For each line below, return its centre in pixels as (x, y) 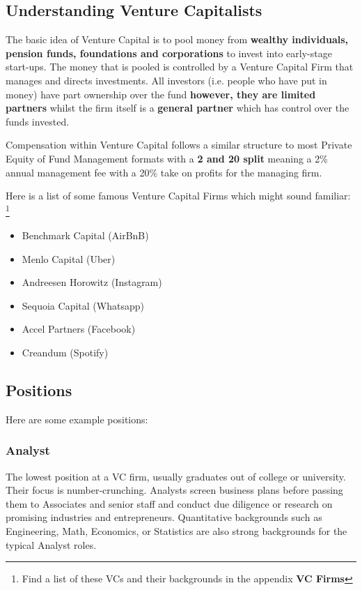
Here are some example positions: (77, 419)
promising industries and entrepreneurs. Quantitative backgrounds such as (164, 517)
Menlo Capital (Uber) (69, 258)
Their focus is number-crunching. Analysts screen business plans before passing (174, 490)
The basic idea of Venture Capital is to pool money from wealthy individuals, (177, 39)
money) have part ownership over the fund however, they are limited (161, 94)
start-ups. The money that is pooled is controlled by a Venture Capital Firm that (180, 67)
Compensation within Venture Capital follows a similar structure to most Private (179, 145)
